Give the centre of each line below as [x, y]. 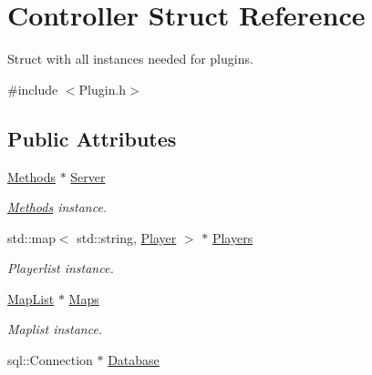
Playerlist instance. [61, 268]
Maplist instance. [55, 329]
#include [33, 89]
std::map [31, 237]
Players [232, 237]
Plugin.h [103, 89]
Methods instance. [57, 207]
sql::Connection [50, 360]
